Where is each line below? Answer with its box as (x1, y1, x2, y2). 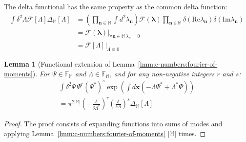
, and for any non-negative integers (109, 68, 215, 78)
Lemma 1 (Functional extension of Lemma (4, 59, 135, 69)
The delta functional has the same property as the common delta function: (4, 1, 227, 11)
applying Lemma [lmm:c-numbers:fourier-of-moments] (4, 128, 165, 139)
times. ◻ (178, 128, 206, 139)
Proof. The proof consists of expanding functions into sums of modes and (4, 118, 223, 129)
